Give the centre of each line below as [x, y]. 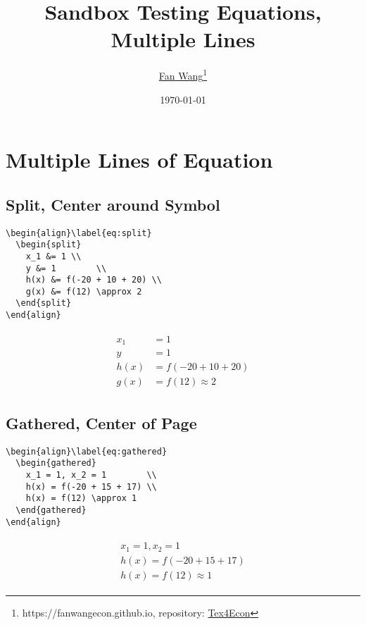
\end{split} [44, 303]
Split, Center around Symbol [113, 204]
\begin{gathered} [56, 463]
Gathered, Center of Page [101, 422]
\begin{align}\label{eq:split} [79, 233]
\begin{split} [49, 245]
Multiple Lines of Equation [139, 160]
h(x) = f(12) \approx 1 [81, 499]
